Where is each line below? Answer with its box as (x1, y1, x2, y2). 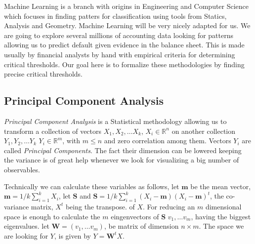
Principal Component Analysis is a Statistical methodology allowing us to (4, 116, 227, 126)
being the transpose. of (65, 201, 135, 211)
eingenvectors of (111, 211, 159, 221)
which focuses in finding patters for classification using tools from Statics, (4, 10, 227, 21)
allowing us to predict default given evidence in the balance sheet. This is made (4, 40, 245, 50)
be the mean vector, (190, 181, 251, 191)
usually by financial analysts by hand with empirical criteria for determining (4, 49, 235, 59)
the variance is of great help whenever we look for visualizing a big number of (4, 155, 239, 165)
